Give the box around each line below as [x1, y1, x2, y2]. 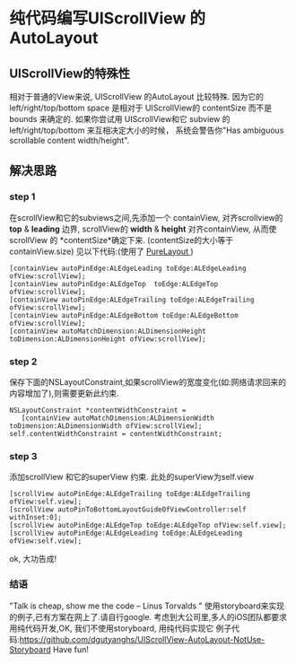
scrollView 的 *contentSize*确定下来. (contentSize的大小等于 [9, 234, 234, 245]
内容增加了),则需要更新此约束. [9, 388, 119, 398]
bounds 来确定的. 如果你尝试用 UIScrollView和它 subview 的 [9, 114, 231, 124]
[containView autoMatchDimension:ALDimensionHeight [9, 327, 206, 336]
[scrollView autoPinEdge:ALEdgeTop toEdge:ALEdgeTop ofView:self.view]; [9, 521, 287, 530]
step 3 [9, 450, 38, 462]
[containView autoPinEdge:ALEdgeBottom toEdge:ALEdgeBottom [9, 310, 239, 319]
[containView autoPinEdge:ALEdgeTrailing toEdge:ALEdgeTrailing [9, 295, 255, 304]
